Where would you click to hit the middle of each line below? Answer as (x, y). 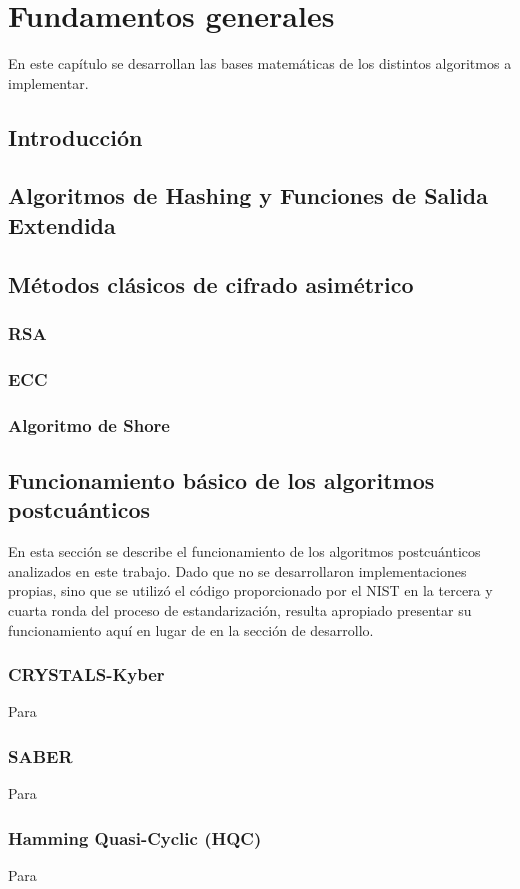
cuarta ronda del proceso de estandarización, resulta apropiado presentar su (240, 609)
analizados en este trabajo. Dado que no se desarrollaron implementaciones (237, 570)
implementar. (48, 82)
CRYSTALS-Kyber (86, 674)
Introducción (75, 136)
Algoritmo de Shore (89, 424)
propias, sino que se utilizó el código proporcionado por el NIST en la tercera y (250, 590)
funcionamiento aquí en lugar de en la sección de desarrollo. (191, 629)
